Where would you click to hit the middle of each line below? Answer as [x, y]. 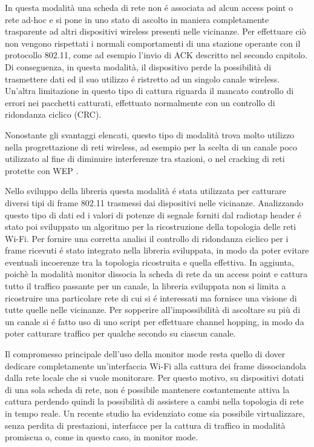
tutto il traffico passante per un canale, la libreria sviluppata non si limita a [146, 286]
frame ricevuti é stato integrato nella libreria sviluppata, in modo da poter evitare [157, 250]
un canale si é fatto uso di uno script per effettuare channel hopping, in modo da [155, 321]
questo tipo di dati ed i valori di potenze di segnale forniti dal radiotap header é [153, 214]
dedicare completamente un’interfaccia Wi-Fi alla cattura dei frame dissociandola [155, 365]
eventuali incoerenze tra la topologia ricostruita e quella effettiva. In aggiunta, [149, 262]
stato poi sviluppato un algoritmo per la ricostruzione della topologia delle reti [151, 227]
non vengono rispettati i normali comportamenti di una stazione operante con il [153, 43]
